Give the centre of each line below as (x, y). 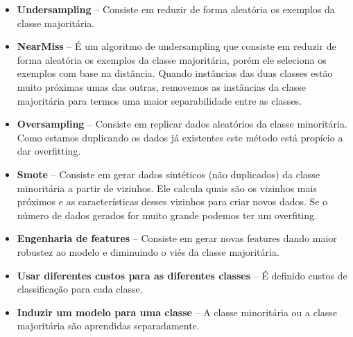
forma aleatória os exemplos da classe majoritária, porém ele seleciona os (172, 59)
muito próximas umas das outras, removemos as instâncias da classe (161, 86)
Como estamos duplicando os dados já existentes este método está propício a (180, 137)
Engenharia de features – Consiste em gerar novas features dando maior (177, 238)
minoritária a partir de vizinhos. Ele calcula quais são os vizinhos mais (167, 188)
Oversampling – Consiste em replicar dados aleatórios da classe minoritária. (182, 124)
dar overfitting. (49, 151)
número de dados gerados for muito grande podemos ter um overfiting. (167, 215)
